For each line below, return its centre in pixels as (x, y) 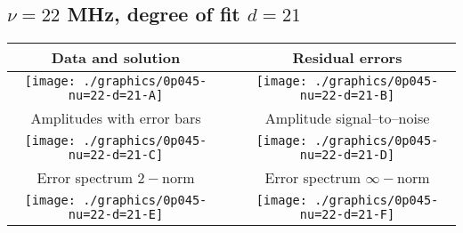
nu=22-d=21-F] (347, 215)
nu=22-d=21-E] (116, 215)
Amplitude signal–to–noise (347, 118)
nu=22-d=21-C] (116, 155)
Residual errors (347, 58)
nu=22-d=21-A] (116, 96)
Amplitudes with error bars (116, 118)
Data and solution (116, 58)
